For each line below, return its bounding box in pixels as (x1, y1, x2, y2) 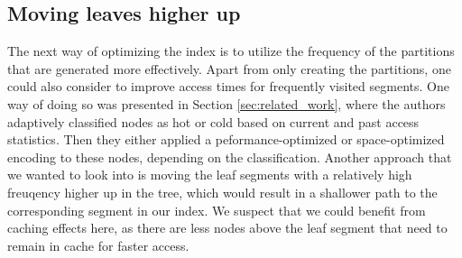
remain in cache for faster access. (7, 235, 189, 254)
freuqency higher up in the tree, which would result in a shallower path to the (7, 182, 438, 201)
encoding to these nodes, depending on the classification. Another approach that (7, 147, 452, 166)
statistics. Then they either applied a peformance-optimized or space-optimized (7, 130, 445, 149)
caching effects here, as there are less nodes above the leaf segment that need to (7, 218, 448, 237)
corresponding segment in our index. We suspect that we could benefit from (7, 200, 426, 219)
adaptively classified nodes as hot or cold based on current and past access (7, 112, 420, 131)
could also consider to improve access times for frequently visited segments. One (7, 77, 449, 96)
